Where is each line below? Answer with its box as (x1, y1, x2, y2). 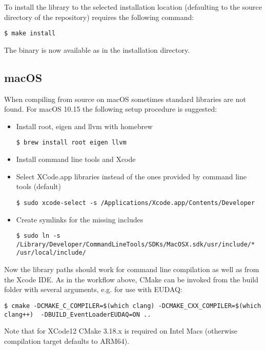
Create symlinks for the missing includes (16, 214, 144, 224)
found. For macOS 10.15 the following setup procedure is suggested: (4, 104, 217, 114)
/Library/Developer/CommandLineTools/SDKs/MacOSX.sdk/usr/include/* (16, 240, 255, 248)
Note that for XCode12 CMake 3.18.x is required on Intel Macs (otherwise (4, 325, 237, 336)
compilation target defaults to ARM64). (4, 335, 130, 346)
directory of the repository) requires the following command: (4, 11, 194, 22)
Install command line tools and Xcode (16, 154, 136, 164)
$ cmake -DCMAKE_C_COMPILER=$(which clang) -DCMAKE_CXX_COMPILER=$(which (4, 302, 261, 310)
